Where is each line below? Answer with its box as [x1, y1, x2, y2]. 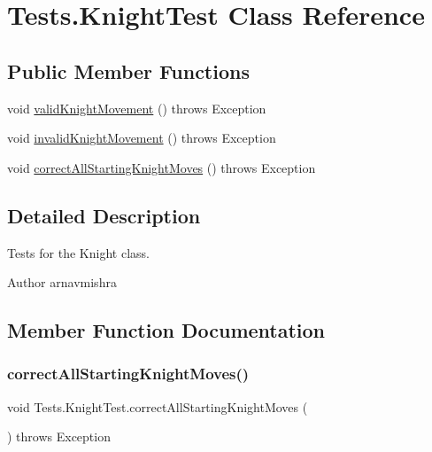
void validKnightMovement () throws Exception [7, 98, 266, 117]
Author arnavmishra [7, 273, 117, 292]
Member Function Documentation [7, 316, 326, 344]
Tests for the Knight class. [7, 243, 150, 261]
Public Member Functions [7, 57, 250, 84]
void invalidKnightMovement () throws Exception [7, 129, 276, 147]
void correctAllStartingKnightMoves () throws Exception [7, 158, 316, 176]
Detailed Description [7, 201, 201, 229]
